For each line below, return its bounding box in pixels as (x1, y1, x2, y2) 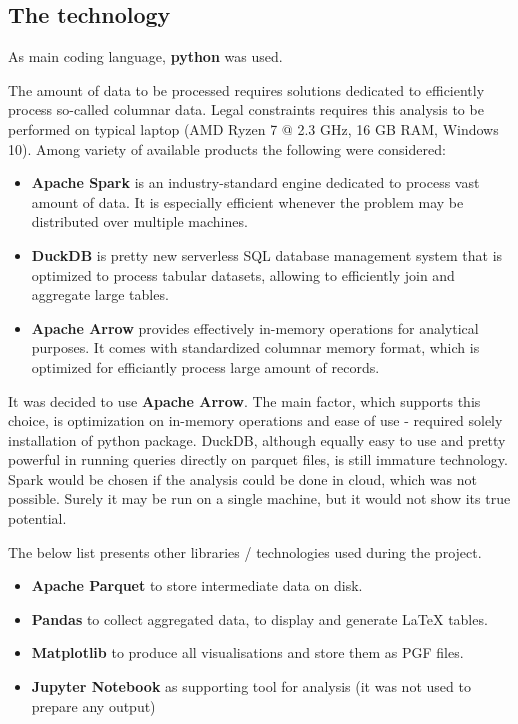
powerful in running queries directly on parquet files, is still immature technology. (8, 449, 508, 470)
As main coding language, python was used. (8, 46, 283, 67)
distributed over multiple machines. (31, 211, 248, 232)
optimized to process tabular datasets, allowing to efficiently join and (31, 264, 455, 285)
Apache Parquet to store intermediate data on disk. (31, 575, 363, 596)
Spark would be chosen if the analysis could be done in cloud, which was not (8, 468, 477, 489)
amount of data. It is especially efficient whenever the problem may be (31, 191, 464, 212)
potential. (8, 508, 67, 529)
